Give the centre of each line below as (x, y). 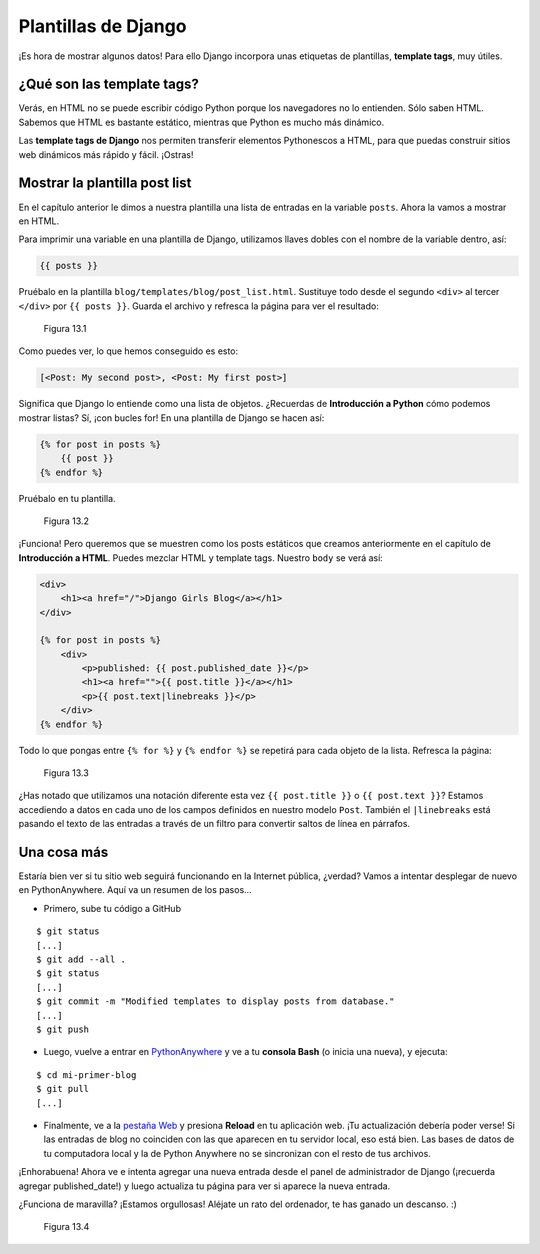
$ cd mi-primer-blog (86, 1074)
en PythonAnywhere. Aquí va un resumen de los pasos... (135, 890)
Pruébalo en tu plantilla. (67, 498)
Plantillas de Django (102, 26)
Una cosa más (63, 851)
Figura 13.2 (66, 521)
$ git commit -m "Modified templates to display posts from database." (215, 1001)
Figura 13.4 (66, 1227)
